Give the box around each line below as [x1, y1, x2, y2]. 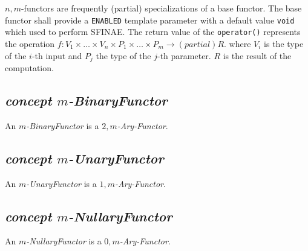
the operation [5, 37, 55, 49]
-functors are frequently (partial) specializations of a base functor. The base [21, 2, 302, 14]
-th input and [31, 49, 82, 62]
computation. [5, 61, 54, 74]
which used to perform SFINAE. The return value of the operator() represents [5, 25, 301, 38]
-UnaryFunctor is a [26, 177, 97, 189]
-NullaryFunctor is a [26, 235, 102, 247]
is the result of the [223, 49, 292, 62]
